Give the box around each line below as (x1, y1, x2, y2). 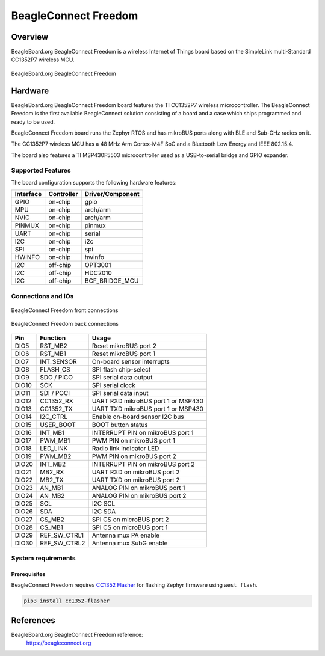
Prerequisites (11, 570, 46, 577)
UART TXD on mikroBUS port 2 (91, 476, 180, 484)
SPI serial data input (91, 388, 149, 397)
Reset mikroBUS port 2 (91, 342, 156, 350)
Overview (11, 32, 49, 42)
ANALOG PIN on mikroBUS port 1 (91, 483, 185, 492)
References (11, 615, 55, 625)
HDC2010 (84, 269, 113, 277)
